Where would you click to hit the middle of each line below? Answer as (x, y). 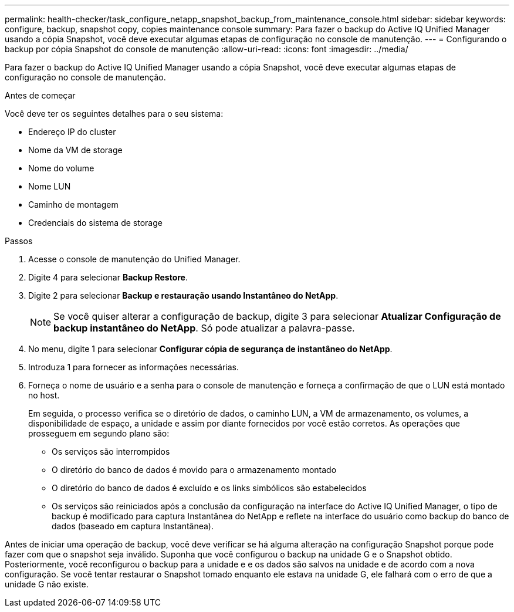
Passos (19, 241)
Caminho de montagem (73, 204)
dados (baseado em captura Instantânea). (133, 526)
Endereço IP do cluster (72, 132)
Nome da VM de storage (75, 150)
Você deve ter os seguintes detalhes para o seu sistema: (114, 114)
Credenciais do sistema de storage (95, 223)
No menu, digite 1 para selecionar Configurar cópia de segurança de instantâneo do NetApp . (210, 349)
